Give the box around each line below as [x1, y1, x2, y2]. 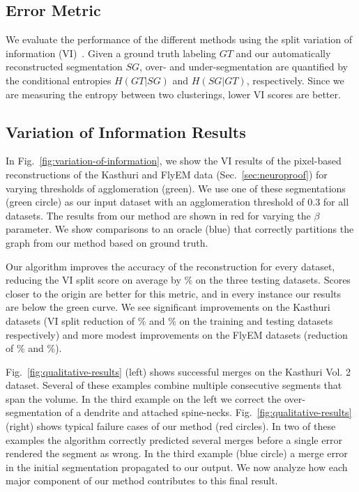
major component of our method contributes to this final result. [6, 473, 278, 488]
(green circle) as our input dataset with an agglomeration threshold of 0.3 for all [6, 194, 349, 209]
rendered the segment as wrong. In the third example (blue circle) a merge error [6, 446, 348, 461]
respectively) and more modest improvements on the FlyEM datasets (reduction [6, 327, 348, 341]
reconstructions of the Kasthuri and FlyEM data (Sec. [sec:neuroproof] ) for [6, 167, 328, 181]
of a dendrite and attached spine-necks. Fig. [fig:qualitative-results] [65, 405, 352, 420]
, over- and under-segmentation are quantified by [139, 59, 348, 74]
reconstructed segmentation [6, 59, 123, 74]
